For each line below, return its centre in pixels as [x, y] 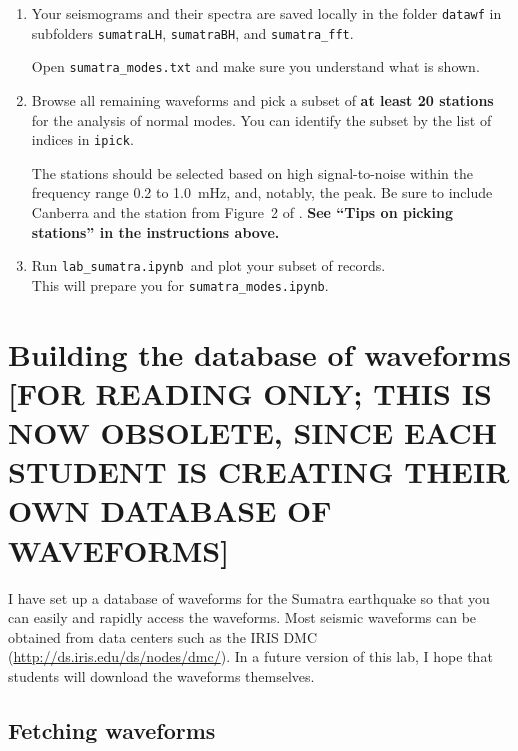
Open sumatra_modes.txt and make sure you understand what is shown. [255, 66]
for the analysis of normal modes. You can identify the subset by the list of [261, 119]
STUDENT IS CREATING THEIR [259, 471]
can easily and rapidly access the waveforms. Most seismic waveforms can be [242, 617]
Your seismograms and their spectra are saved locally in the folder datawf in [266, 13]
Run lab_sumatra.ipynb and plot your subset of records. [208, 265]
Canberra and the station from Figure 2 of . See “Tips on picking [242, 212]
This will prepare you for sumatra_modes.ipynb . [180, 284]
